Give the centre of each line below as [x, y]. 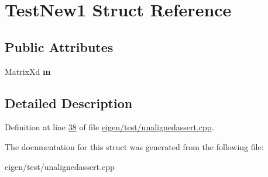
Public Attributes [59, 46]
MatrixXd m [28, 71]
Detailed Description [69, 103]
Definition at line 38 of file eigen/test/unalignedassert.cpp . [109, 127]
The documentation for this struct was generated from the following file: [134, 146]
